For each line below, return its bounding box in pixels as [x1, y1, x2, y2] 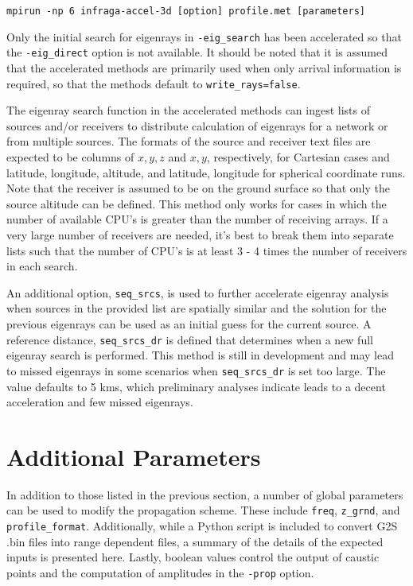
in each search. [6, 258, 78, 274]
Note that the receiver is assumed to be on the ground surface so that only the [6, 180, 390, 196]
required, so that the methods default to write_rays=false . [6, 75, 301, 91]
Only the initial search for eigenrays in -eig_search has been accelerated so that [6, 28, 402, 45]
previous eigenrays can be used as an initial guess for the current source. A [6, 316, 372, 332]
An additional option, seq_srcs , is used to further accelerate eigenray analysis [6, 284, 389, 301]
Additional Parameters [6, 440, 261, 472]
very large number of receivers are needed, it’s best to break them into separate [6, 226, 394, 243]
